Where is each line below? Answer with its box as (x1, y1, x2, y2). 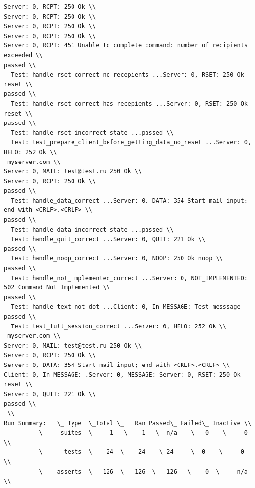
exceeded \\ (4, 51, 43, 59)
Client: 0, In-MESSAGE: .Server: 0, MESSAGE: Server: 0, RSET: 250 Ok (4, 371, 241, 378)
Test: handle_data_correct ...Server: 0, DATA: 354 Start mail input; (11, 197, 248, 204)
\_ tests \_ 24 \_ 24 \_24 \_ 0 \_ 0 (39, 448, 244, 456)
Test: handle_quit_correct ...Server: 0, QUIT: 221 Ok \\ (11, 236, 206, 243)
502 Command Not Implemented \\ (4, 284, 110, 291)
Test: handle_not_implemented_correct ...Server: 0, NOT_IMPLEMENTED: (11, 274, 248, 282)
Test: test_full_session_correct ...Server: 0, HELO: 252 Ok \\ (11, 323, 227, 330)
